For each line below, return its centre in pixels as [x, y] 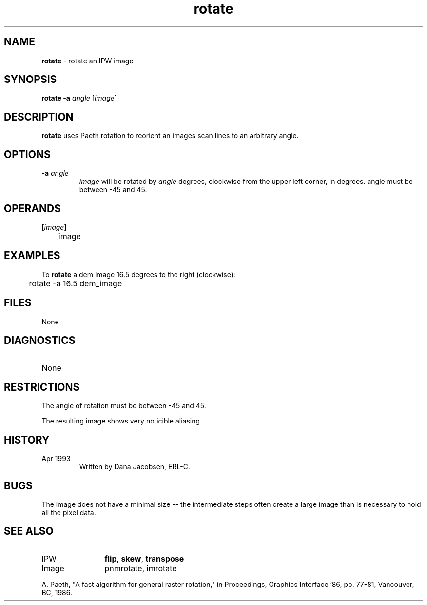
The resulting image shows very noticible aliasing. [122, 421]
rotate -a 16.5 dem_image [76, 283]
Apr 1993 [56, 459]
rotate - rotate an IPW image [87, 60]
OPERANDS [32, 208]
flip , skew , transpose [144, 558]
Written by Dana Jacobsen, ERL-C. [135, 467]
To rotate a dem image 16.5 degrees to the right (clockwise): [138, 274]
